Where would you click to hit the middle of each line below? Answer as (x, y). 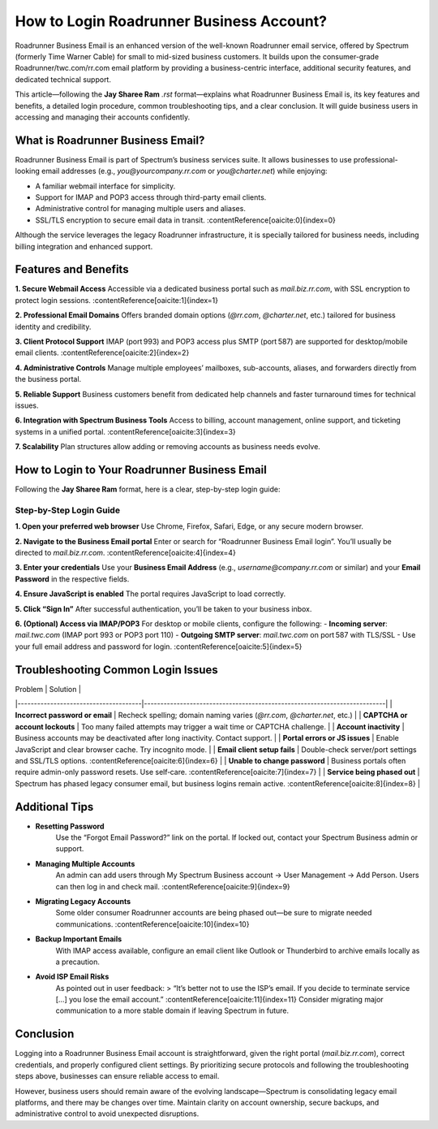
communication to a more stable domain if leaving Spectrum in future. (172, 1010)
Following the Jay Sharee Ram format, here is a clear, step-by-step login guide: (148, 489)
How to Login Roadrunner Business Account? (171, 21)
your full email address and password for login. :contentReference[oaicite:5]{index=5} (159, 647)
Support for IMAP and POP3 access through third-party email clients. (151, 197)
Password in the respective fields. (72, 579)
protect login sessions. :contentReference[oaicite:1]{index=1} (117, 300)
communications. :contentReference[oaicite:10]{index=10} (152, 924)
